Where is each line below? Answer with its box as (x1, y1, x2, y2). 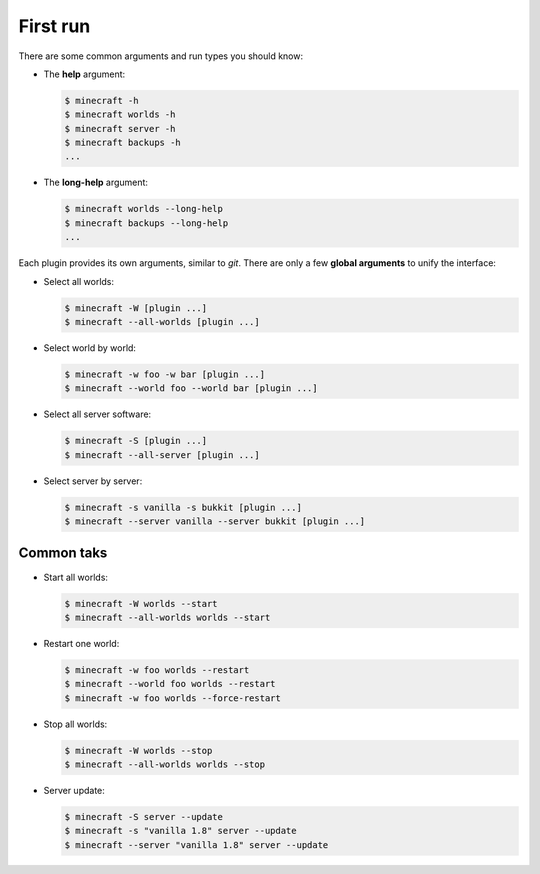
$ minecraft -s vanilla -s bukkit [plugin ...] (64, 501, 302, 513)
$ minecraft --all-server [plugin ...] (64, 449, 260, 460)
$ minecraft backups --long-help (64, 217, 229, 229)
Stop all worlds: (43, 718, 108, 730)
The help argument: (43, 68, 126, 80)
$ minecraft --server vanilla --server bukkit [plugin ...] (64, 516, 366, 527)
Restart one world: (43, 637, 120, 649)
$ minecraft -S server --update (64, 811, 224, 823)
